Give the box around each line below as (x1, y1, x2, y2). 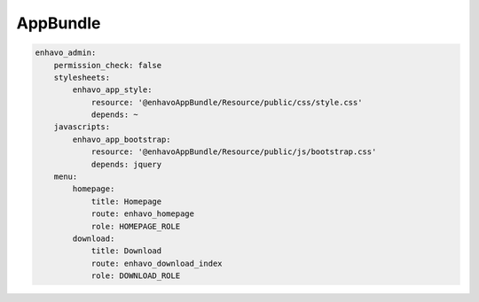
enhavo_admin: (35, 48, 97, 58)
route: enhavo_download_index (90, 258, 223, 268)
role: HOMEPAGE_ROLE (90, 221, 181, 231)
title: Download (90, 246, 162, 256)
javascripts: (53, 122, 111, 132)
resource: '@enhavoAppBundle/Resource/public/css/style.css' (90, 97, 363, 107)
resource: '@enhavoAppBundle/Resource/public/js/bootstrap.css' (90, 147, 377, 157)
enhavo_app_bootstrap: (72, 134, 172, 144)
